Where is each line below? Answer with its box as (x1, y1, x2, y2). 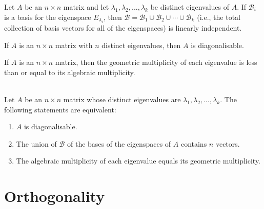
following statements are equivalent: (4, 104, 116, 114)
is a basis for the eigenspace (4, 11, 91, 22)
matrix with (55, 39, 93, 50)
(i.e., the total (197, 11, 240, 22)
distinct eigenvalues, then (101, 39, 181, 50)
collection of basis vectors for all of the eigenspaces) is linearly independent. (4, 22, 242, 33)
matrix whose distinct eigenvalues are (63, 94, 181, 104)
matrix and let (63, 2, 109, 12)
